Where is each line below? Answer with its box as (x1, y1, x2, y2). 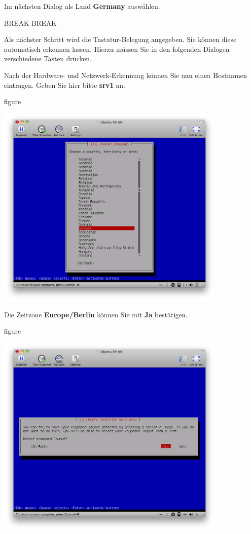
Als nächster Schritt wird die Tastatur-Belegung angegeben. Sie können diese (4, 34, 237, 44)
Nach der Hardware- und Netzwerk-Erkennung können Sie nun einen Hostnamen (4, 70, 247, 80)
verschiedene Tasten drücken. (4, 53, 92, 64)
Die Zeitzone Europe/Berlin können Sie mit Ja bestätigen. (4, 309, 188, 319)
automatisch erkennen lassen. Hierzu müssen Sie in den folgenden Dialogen (4, 43, 230, 54)
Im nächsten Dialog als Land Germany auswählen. (4, 1, 160, 11)
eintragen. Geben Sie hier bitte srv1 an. (4, 79, 125, 90)
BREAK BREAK (4, 17, 57, 28)
